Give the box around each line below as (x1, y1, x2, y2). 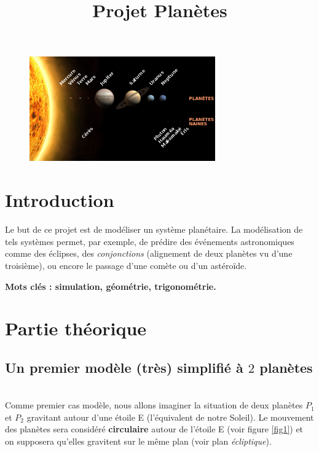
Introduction (5, 187, 114, 212)
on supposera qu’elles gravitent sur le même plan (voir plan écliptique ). (5, 435, 272, 448)
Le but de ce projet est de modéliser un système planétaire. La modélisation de (5, 223, 303, 236)
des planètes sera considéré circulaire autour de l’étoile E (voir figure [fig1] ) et (5, 423, 304, 435)
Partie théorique (5, 316, 147, 341)
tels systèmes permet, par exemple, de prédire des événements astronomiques (5, 235, 294, 247)
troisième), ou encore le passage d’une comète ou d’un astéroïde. (5, 259, 247, 271)
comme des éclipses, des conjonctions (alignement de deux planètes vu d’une (5, 247, 293, 260)
